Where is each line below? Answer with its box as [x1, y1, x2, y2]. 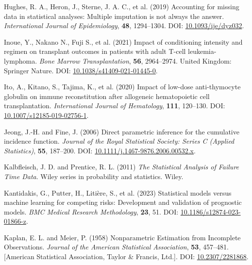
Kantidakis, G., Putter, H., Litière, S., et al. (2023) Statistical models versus [4, 187, 232, 198]
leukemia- [188, 46, 217, 56]
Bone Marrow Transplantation [39, 55, 129, 66]
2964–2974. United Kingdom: [145, 55, 232, 66]
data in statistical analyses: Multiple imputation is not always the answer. [4, 11, 224, 21]
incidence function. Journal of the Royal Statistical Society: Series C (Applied [4, 136, 235, 146]
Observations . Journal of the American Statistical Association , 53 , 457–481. [4, 242, 229, 252]
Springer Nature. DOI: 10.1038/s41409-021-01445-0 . [4, 65, 158, 75]
